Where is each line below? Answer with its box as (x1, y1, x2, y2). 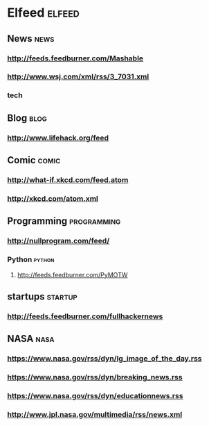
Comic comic (7, 154, 61, 166)
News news (7, 33, 55, 44)
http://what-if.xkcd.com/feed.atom (7, 175, 129, 185)
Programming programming (7, 215, 121, 227)
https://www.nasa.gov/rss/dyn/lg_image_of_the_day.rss (7, 354, 202, 363)
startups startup (7, 290, 78, 302)
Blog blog (7, 112, 47, 124)
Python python (7, 255, 55, 265)
